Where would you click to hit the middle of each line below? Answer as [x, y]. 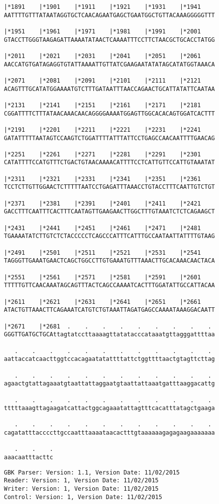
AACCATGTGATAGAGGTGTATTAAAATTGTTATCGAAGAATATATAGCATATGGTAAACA [109, 64]
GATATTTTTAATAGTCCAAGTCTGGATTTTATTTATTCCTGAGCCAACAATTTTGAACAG [109, 138]
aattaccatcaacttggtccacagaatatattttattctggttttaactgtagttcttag [109, 359]
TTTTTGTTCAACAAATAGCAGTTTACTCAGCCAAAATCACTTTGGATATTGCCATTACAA [109, 285]
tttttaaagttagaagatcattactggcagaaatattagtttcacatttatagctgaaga [109, 408]
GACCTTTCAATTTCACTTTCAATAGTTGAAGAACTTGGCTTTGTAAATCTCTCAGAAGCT [109, 212]
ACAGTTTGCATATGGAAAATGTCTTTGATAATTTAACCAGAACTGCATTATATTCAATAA [109, 89]
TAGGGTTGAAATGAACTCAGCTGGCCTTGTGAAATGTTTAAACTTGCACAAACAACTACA [109, 261]
